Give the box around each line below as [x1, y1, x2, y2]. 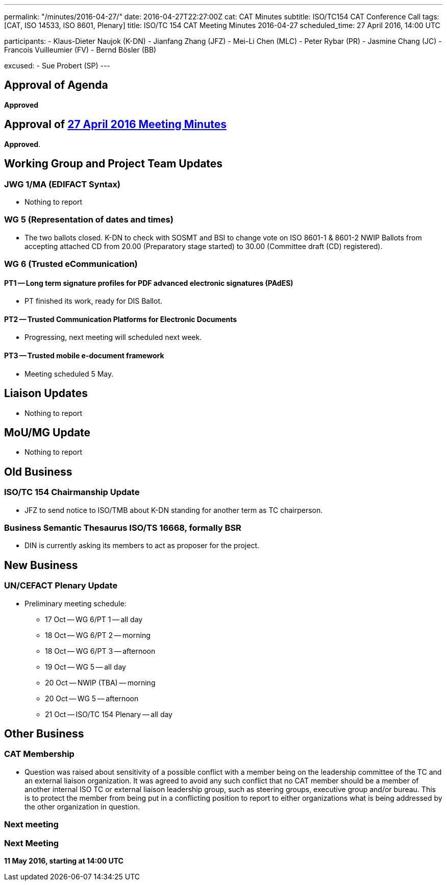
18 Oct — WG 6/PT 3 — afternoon [45, 646, 156, 655]
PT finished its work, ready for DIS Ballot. [24, 297, 163, 306]
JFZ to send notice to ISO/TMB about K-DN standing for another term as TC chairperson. [24, 505, 323, 514]
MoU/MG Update [4, 426, 91, 439]
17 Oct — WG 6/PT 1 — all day [45, 614, 143, 624]
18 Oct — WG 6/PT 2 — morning [45, 630, 151, 640]
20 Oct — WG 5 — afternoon [45, 694, 139, 703]
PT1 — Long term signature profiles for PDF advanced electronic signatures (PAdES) [4, 278, 293, 287]
